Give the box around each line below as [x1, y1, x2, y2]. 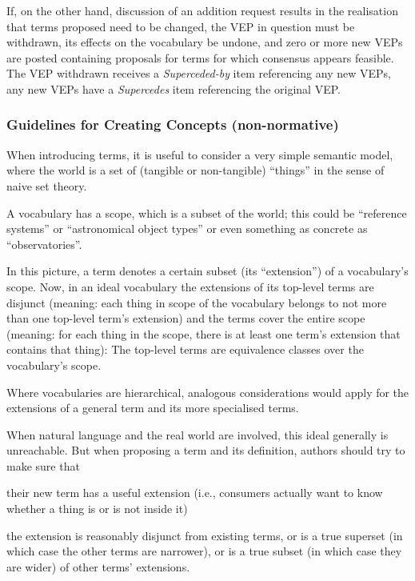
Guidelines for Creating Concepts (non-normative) [6, 114, 339, 134]
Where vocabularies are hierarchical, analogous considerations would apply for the [6, 383, 409, 400]
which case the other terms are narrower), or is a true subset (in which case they [6, 543, 402, 559]
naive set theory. [6, 177, 87, 194]
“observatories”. [6, 235, 82, 252]
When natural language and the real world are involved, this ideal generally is [6, 426, 389, 443]
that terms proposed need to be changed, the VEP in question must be [6, 18, 355, 34]
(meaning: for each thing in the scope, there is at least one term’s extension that [6, 325, 401, 342]
